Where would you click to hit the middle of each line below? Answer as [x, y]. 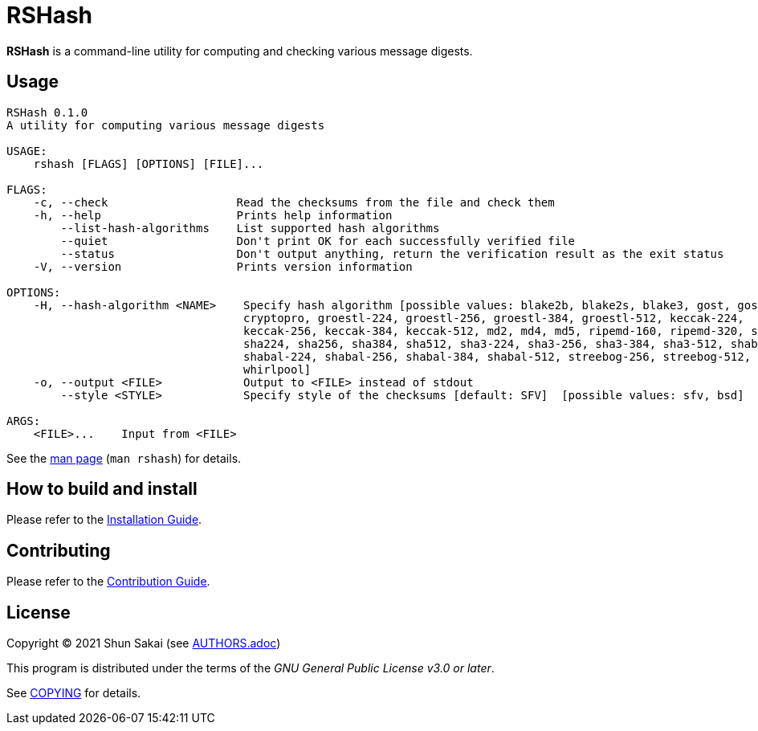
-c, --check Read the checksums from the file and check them [294, 202]
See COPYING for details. [74, 693]
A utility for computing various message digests [166, 125]
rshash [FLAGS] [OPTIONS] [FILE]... [149, 163]
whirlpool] [277, 369]
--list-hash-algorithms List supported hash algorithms [250, 228]
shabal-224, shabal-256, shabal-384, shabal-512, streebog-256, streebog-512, [497, 356]
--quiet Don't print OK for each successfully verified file [318, 241]
